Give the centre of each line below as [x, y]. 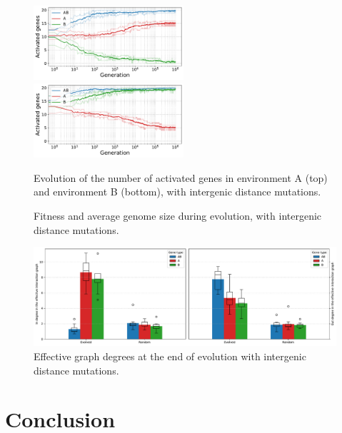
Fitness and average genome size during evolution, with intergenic [178, 215]
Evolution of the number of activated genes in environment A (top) [181, 177]
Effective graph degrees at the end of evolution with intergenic [170, 356]
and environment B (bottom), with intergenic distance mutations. [177, 192]
